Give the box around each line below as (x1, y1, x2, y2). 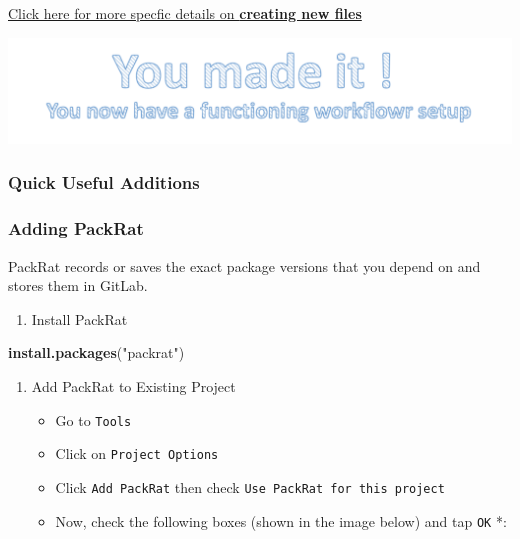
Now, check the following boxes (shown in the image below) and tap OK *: (55, 510, 507, 531)
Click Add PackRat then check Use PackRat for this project (55, 476, 445, 497)
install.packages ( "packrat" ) (8, 342, 185, 363)
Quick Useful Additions (8, 170, 200, 195)
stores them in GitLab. (8, 275, 148, 296)
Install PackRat (31, 308, 128, 329)
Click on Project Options (55, 443, 219, 464)
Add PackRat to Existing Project (31, 375, 236, 396)
